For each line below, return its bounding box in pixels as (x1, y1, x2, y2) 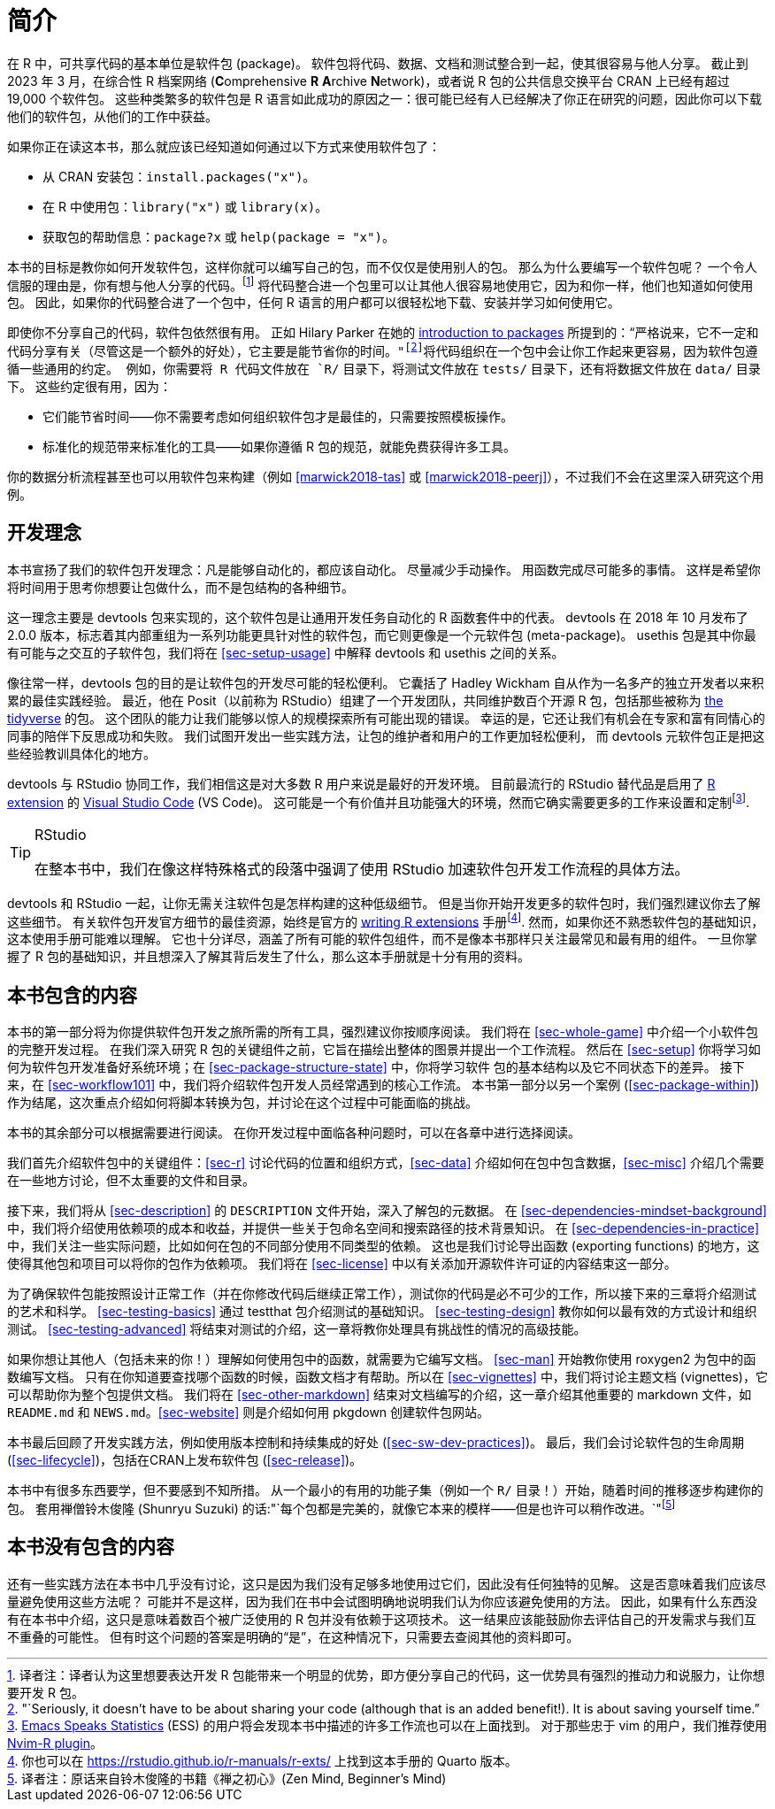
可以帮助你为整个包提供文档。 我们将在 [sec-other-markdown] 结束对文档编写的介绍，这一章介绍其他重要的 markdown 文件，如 (7, 1387, 752, 1403)
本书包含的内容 (7, 983, 137, 1006)
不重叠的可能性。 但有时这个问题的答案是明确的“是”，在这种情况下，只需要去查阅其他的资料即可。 (7, 1628, 579, 1644)
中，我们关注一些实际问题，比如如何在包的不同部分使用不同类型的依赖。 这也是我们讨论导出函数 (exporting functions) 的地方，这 (7, 1238, 760, 1254)
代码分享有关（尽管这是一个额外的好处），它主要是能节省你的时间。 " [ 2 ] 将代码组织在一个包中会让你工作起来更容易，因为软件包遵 (7, 341, 758, 359)
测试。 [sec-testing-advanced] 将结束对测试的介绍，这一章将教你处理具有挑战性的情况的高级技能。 (7, 1321, 587, 1337)
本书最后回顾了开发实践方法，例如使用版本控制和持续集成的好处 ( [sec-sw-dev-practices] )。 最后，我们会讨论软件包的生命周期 (7, 1435, 745, 1451)
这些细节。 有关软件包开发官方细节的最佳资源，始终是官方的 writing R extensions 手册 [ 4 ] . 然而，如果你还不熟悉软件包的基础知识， (7, 911, 764, 929)
